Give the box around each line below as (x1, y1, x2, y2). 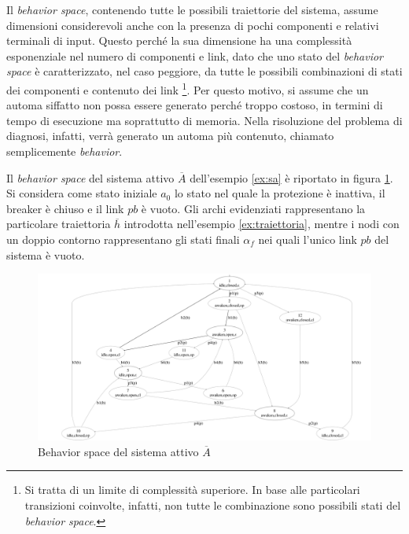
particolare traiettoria (6, 215, 111, 232)
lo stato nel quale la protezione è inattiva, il (174, 185, 385, 201)
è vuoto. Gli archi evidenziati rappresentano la (141, 200, 366, 216)
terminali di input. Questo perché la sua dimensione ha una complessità (6, 32, 352, 49)
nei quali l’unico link (258, 230, 357, 247)
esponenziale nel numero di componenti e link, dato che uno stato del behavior (6, 47, 384, 64)
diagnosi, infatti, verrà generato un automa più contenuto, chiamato (6, 127, 334, 144)
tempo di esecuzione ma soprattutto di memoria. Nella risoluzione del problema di (6, 112, 403, 128)
